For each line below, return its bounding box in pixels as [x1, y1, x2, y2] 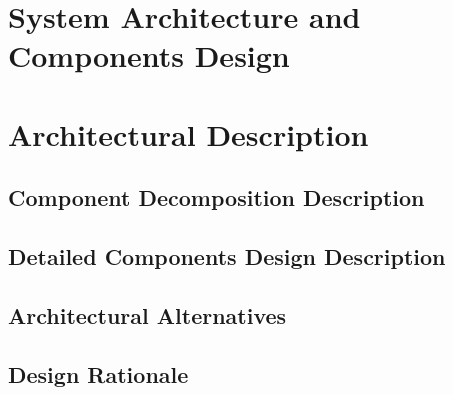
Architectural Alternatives [8, 299, 287, 330]
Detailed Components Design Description [8, 241, 446, 272]
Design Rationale [8, 358, 189, 389]
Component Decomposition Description [8, 182, 425, 213]
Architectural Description [8, 113, 369, 154]
